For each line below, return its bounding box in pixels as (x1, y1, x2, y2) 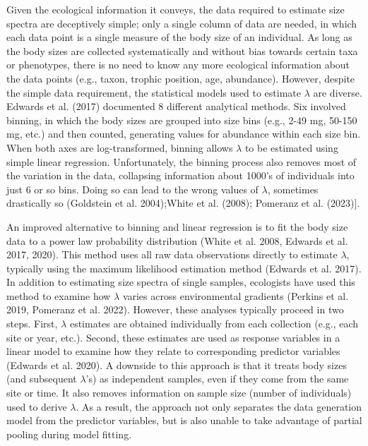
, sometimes (267, 181, 319, 196)
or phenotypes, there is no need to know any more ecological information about (6, 57, 350, 72)
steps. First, (6, 316, 58, 331)
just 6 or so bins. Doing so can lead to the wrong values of (6, 181, 259, 196)
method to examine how (6, 288, 111, 303)
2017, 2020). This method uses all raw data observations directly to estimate (6, 247, 338, 262)
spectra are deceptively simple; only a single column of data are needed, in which (6, 16, 357, 30)
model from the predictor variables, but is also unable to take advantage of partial (6, 413, 362, 428)
